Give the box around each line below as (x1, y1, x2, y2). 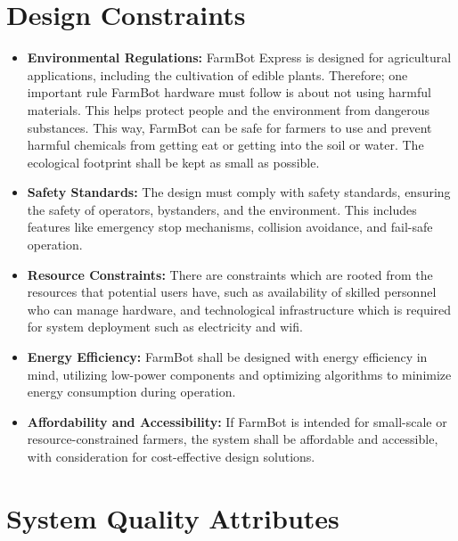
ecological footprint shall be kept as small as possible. (27, 152, 320, 171)
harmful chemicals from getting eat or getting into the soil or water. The (27, 135, 424, 154)
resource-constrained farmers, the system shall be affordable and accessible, (27, 430, 438, 448)
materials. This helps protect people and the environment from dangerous (27, 100, 430, 119)
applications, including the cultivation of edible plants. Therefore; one (27, 65, 408, 84)
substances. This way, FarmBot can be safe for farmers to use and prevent (27, 118, 432, 136)
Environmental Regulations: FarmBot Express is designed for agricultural (27, 48, 452, 67)
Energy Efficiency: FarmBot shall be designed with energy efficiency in (27, 348, 428, 366)
